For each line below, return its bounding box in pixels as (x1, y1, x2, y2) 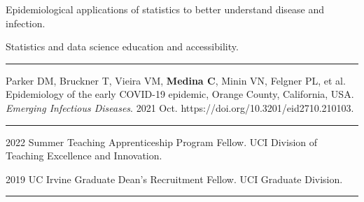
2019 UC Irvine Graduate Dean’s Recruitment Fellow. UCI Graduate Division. (6, 171, 343, 186)
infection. (6, 15, 45, 30)
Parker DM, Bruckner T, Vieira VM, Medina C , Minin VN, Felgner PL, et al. (6, 73, 346, 87)
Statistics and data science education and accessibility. (6, 39, 239, 54)
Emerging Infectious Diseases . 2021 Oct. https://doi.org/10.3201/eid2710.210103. (6, 100, 354, 115)
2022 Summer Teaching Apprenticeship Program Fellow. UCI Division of (6, 134, 318, 149)
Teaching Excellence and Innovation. (6, 148, 162, 163)
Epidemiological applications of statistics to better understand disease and (6, 2, 325, 16)
